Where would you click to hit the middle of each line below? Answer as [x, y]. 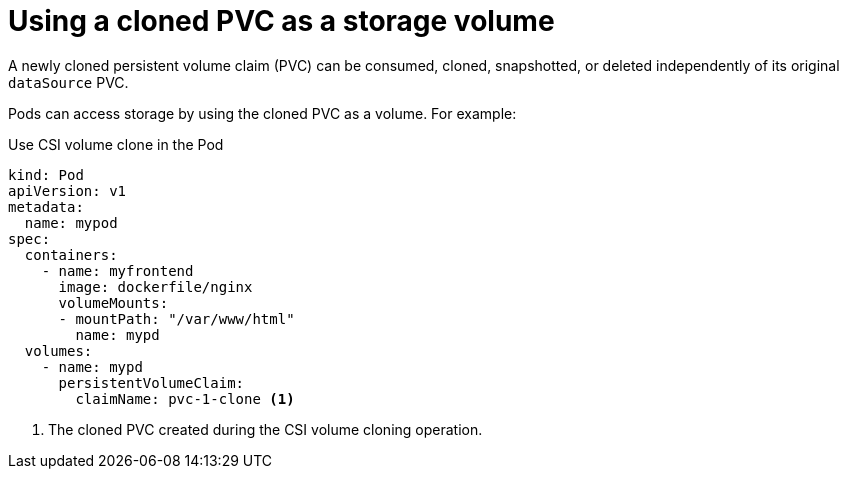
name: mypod [71, 222]
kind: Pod [46, 174]
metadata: [46, 206]
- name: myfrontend [117, 270]
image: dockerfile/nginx [155, 286]
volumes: [58, 350]
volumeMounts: [113, 302]
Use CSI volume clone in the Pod [116, 144]
